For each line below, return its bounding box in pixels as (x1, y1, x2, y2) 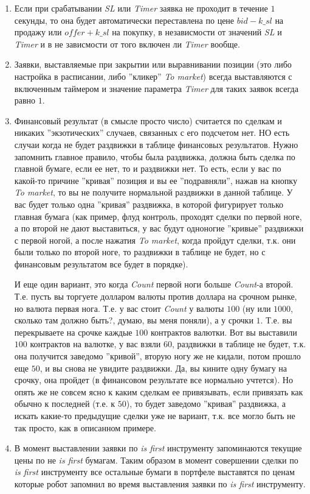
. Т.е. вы (260, 314, 292, 326)
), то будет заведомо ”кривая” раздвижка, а (126, 397, 286, 410)
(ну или (242, 302, 271, 314)
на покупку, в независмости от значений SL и (112, 26, 282, 38)
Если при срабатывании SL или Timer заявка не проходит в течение (14, 2, 268, 14)
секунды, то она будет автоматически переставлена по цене (14, 13, 235, 26)
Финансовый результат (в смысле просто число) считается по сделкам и (14, 114, 282, 127)
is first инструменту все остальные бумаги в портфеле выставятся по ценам (14, 465, 295, 478)
